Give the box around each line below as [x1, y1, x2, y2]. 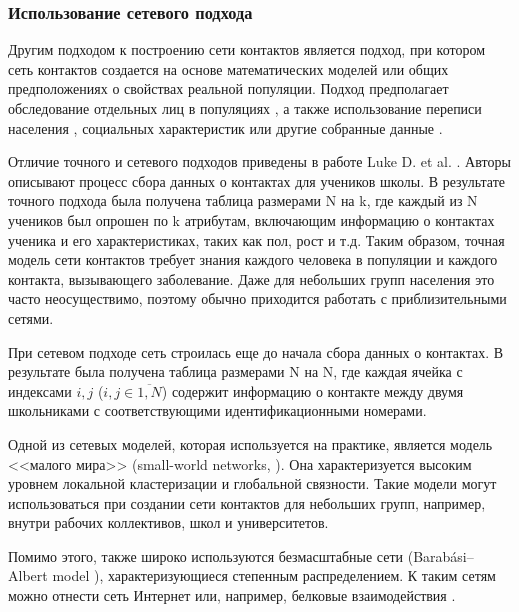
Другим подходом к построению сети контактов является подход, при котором [8, 39, 485, 60]
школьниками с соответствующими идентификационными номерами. [8, 400, 427, 421]
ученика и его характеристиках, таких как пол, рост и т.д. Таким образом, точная [8, 229, 505, 250]
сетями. [8, 307, 54, 328]
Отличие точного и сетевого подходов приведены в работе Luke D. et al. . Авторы [8, 151, 511, 172]
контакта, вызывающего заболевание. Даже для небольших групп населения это [8, 268, 495, 289]
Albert [8, 565, 48, 586]
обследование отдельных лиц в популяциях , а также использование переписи [8, 98, 482, 118]
